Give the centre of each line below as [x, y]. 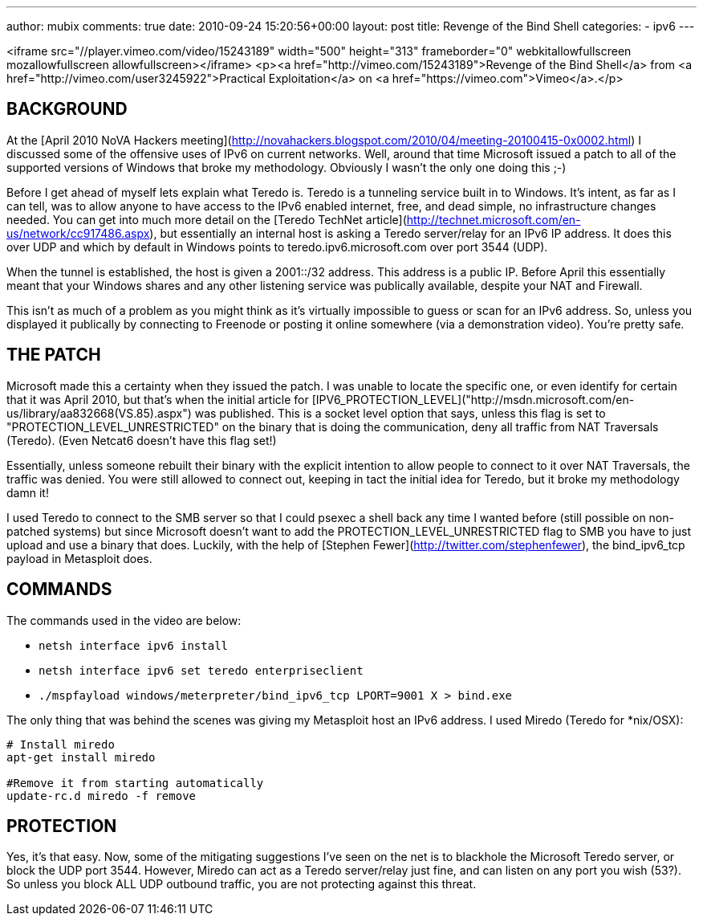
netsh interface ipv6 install [134, 645]
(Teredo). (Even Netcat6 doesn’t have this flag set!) [142, 440]
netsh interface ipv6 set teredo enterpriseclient [201, 670]
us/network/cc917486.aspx [78, 233]
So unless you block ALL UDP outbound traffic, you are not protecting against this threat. [242, 884]
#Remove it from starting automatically [135, 783]
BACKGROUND [67, 109]
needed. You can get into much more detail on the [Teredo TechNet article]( [207, 219]
